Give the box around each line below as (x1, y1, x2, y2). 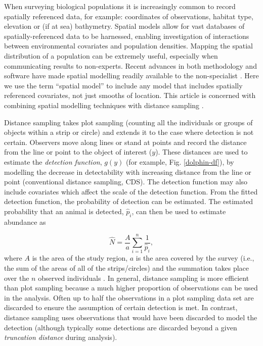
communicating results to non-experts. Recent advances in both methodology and (4, 60, 257, 71)
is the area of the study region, (32, 253, 128, 263)
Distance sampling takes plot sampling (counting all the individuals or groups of (4, 117, 253, 127)
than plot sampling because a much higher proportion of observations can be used (4, 282, 258, 293)
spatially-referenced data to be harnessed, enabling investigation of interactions (4, 30, 249, 41)
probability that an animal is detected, (4, 206, 124, 216)
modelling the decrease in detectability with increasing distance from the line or (4, 166, 251, 177)
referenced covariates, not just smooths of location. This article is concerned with (4, 90, 256, 101)
